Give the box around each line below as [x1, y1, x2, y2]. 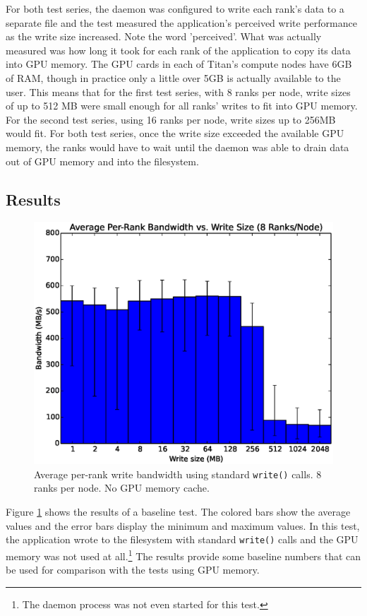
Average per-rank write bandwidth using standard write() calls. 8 [34, 466, 322, 481]
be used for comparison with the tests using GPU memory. [6, 562, 260, 577]
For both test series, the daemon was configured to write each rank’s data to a [6, 1, 344, 16]
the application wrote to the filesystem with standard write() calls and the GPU [6, 532, 359, 547]
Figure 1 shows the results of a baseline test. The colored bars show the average [6, 504, 351, 519]
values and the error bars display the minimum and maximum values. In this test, [6, 518, 360, 533]
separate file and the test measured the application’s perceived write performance [6, 15, 357, 30]
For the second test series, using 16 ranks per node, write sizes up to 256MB [6, 112, 336, 126]
